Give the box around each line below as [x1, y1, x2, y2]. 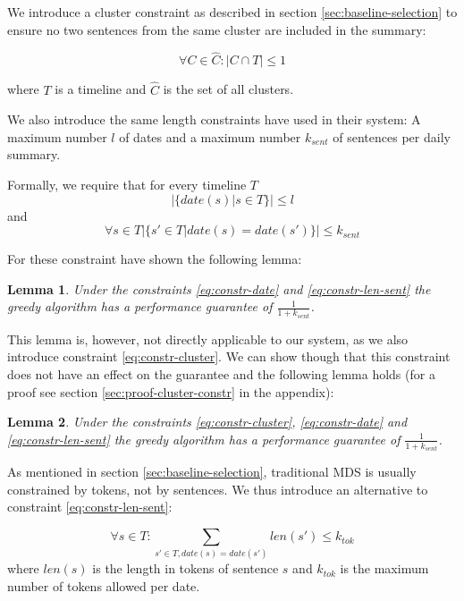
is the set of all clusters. [163, 80, 294, 98]
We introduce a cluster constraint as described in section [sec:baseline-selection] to [7, 3, 458, 21]
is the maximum [340, 559, 429, 578]
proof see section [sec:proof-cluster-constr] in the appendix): [7, 382, 334, 401]
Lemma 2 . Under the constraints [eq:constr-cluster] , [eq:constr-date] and [7, 412, 408, 431]
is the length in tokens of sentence [92, 559, 279, 578]
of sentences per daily [333, 127, 451, 146]
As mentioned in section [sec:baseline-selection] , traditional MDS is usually [7, 462, 417, 481]
